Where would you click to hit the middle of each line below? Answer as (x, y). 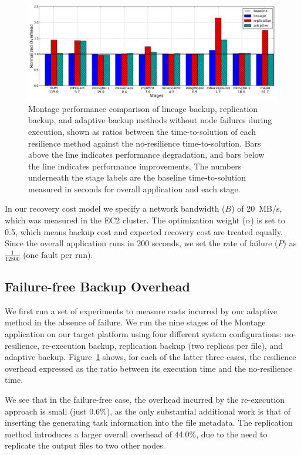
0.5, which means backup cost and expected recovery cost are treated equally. (144, 231)
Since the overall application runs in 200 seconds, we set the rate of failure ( (141, 243)
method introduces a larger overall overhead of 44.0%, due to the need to (136, 434)
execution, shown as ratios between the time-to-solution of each (142, 131)
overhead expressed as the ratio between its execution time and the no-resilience (149, 368)
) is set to (268, 220)
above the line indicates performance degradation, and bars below (146, 155)
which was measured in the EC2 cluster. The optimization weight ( (125, 220)
